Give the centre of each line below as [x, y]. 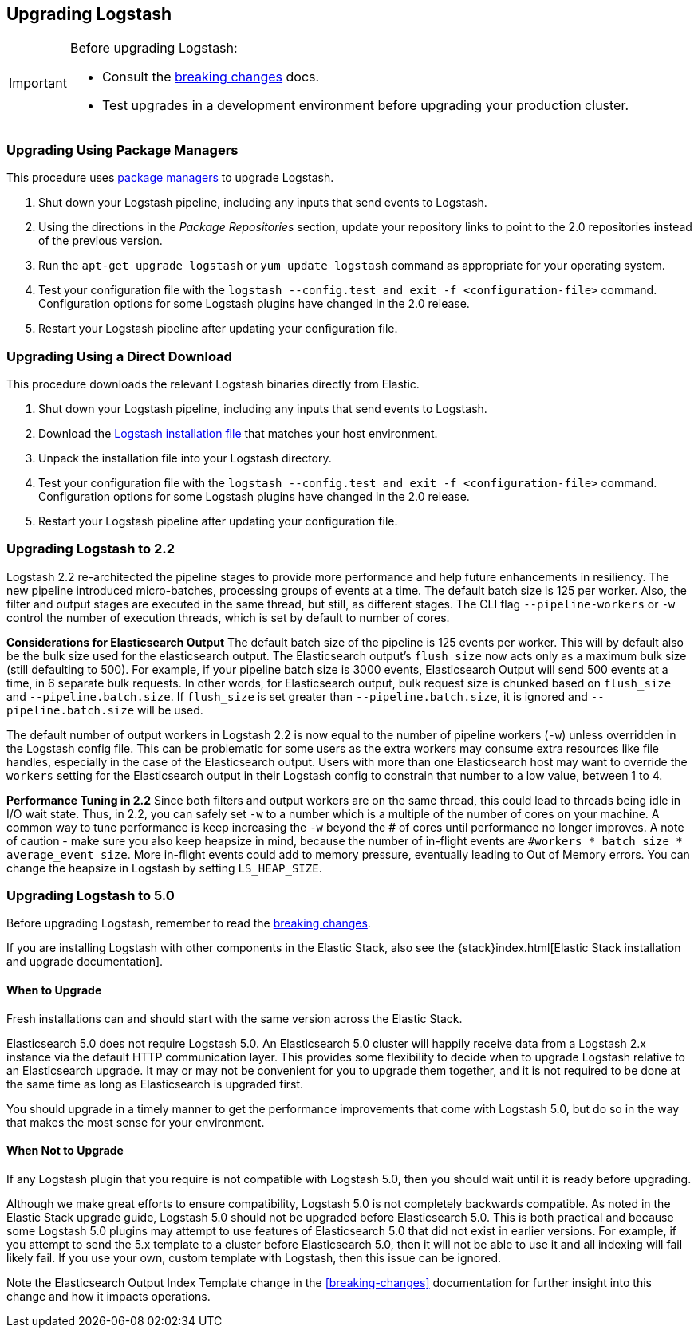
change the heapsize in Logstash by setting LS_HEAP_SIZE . [164, 868]
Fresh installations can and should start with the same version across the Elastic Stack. [235, 1018]
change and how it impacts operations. [108, 1296]
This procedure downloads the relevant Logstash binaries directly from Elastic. [213, 384]
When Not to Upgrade [65, 1151]
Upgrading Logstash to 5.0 [91, 896]
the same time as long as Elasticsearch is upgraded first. [155, 1084]
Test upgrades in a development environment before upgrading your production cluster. [365, 106]
